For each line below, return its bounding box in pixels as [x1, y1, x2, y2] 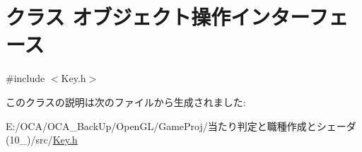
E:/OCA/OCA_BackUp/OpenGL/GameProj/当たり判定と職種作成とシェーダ [6, 118, 356, 133]
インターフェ [230, 2, 349, 31]
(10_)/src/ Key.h [6, 132, 78, 147]
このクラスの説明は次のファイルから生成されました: [6, 94, 246, 109]
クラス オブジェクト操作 [6, 2, 231, 31]
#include [6, 71, 45, 86]
